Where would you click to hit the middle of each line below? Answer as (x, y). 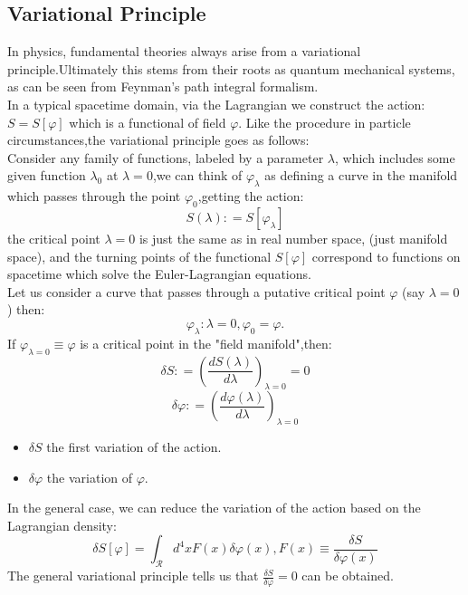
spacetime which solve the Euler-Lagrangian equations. (159, 274)
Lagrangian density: (62, 525)
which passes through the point (94, 196)
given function (47, 175)
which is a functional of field (148, 122)
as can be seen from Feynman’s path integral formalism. (163, 86)
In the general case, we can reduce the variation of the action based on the (214, 508)
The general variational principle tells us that (133, 576)
